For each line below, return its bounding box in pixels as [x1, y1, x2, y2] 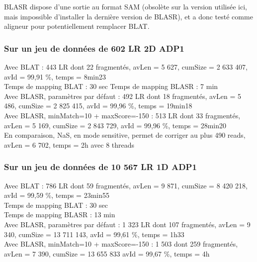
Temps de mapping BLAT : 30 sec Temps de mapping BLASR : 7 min [4, 81, 218, 91]
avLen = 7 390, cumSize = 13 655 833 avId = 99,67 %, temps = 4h [4, 248, 210, 259]
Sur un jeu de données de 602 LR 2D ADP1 [4, 42, 184, 54]
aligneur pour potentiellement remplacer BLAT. [4, 21, 150, 31]
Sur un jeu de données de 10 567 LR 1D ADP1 [4, 161, 197, 173]
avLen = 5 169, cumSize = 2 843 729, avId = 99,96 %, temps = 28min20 [4, 120, 227, 130]
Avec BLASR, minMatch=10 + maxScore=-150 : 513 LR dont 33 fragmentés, [4, 110, 241, 120]
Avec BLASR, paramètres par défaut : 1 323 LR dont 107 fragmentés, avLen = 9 [4, 219, 251, 229]
